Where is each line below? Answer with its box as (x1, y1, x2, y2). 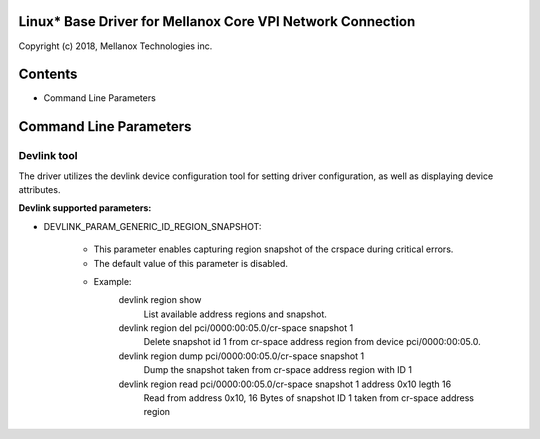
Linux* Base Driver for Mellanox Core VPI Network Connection (18, 13, 416, 30)
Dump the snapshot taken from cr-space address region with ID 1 (143, 364, 412, 376)
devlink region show (118, 294, 202, 306)
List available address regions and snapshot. (143, 308, 327, 320)
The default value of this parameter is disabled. (93, 257, 289, 269)
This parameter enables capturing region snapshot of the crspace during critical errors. (93, 243, 454, 255)
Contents (18, 66, 78, 83)
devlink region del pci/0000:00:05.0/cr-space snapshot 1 (118, 322, 354, 334)
